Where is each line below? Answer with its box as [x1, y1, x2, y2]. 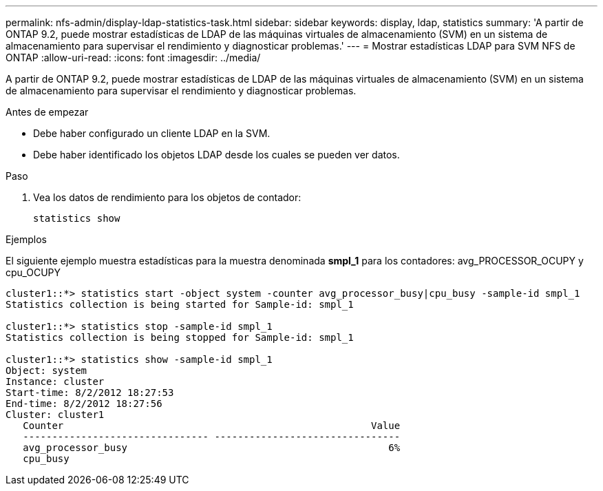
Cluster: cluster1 [6, 409, 105, 420]
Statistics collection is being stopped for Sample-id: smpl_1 [6, 332, 354, 343]
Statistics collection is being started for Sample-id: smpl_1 [6, 299, 354, 310]
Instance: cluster [6, 376, 105, 387]
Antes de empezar [6, 106, 89, 118]
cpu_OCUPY [6, 267, 61, 278]
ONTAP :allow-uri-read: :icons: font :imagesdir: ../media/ [6, 52, 261, 63]
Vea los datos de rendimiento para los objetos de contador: [33, 191, 301, 203]
